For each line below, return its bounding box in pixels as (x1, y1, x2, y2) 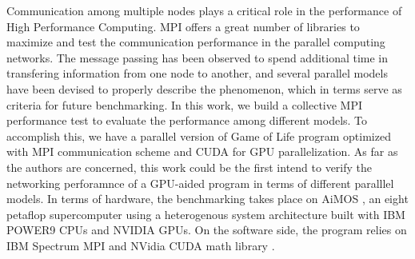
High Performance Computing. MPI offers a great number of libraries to (6, 18, 360, 34)
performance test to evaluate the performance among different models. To (6, 112, 368, 129)
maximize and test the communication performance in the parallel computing (6, 34, 385, 50)
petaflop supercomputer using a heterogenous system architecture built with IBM (6, 205, 405, 222)
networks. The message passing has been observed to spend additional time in (6, 49, 389, 66)
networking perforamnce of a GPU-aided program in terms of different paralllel (6, 174, 394, 191)
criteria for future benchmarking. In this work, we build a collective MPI (6, 96, 363, 113)
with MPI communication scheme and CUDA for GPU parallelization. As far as (6, 143, 398, 160)
